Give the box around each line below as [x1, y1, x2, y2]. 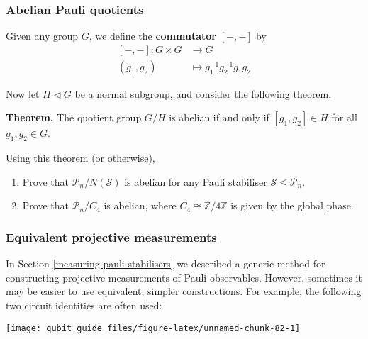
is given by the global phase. [230, 198, 354, 213]
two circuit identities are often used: [6, 298, 162, 313]
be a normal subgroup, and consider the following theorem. [74, 86, 332, 101]
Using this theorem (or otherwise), [6, 150, 155, 165]
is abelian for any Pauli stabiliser [124, 174, 267, 189]
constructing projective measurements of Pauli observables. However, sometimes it [6, 269, 362, 284]
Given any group [6, 28, 79, 43]
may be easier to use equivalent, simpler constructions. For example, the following [6, 284, 362, 299]
